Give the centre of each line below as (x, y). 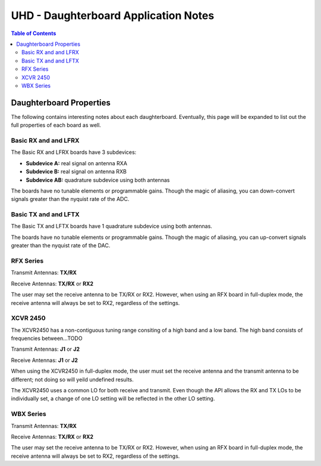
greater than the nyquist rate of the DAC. (61, 245)
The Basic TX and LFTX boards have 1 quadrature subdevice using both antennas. (111, 226)
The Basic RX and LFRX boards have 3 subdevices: (74, 152)
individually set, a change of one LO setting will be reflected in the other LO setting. (113, 399)
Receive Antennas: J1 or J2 (45, 360)
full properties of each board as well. (56, 125)
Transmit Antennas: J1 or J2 (45, 349)
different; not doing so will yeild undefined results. (72, 379)
